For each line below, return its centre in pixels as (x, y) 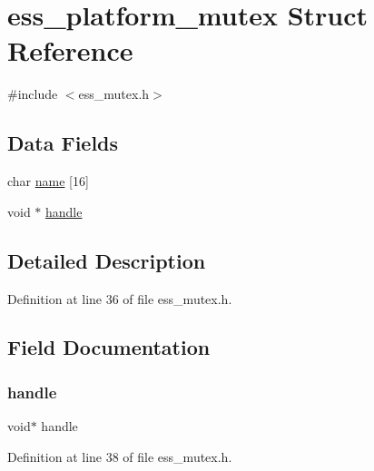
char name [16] (48, 181)
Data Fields (63, 143)
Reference (70, 50)
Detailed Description (107, 260)
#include (33, 94)
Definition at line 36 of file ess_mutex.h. (120, 298)
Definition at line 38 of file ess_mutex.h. (120, 456)
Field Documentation (109, 347)
